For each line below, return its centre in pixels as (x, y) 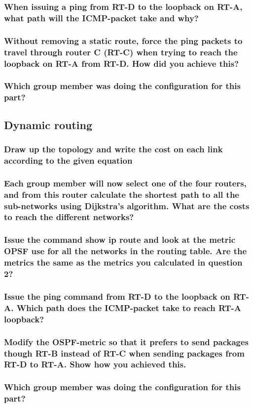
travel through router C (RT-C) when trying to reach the (121, 52)
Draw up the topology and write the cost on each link (113, 149)
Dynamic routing (48, 124)
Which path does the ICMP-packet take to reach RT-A (129, 307)
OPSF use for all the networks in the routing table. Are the (126, 251)
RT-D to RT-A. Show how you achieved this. (95, 364)
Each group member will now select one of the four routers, (125, 183)
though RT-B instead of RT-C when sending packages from (124, 353)
